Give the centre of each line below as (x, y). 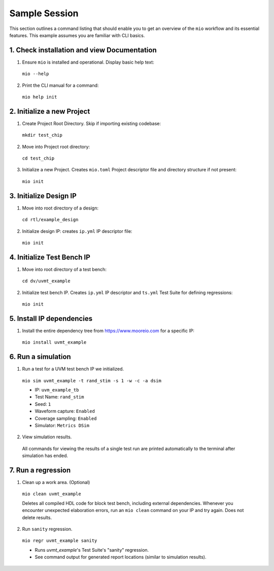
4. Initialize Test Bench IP (50, 257)
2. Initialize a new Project (50, 111)
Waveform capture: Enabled (65, 411)
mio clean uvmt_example (52, 494)
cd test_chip (38, 158)
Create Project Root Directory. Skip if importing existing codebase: (92, 123)
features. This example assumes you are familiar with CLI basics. (77, 35)
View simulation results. (47, 437)
